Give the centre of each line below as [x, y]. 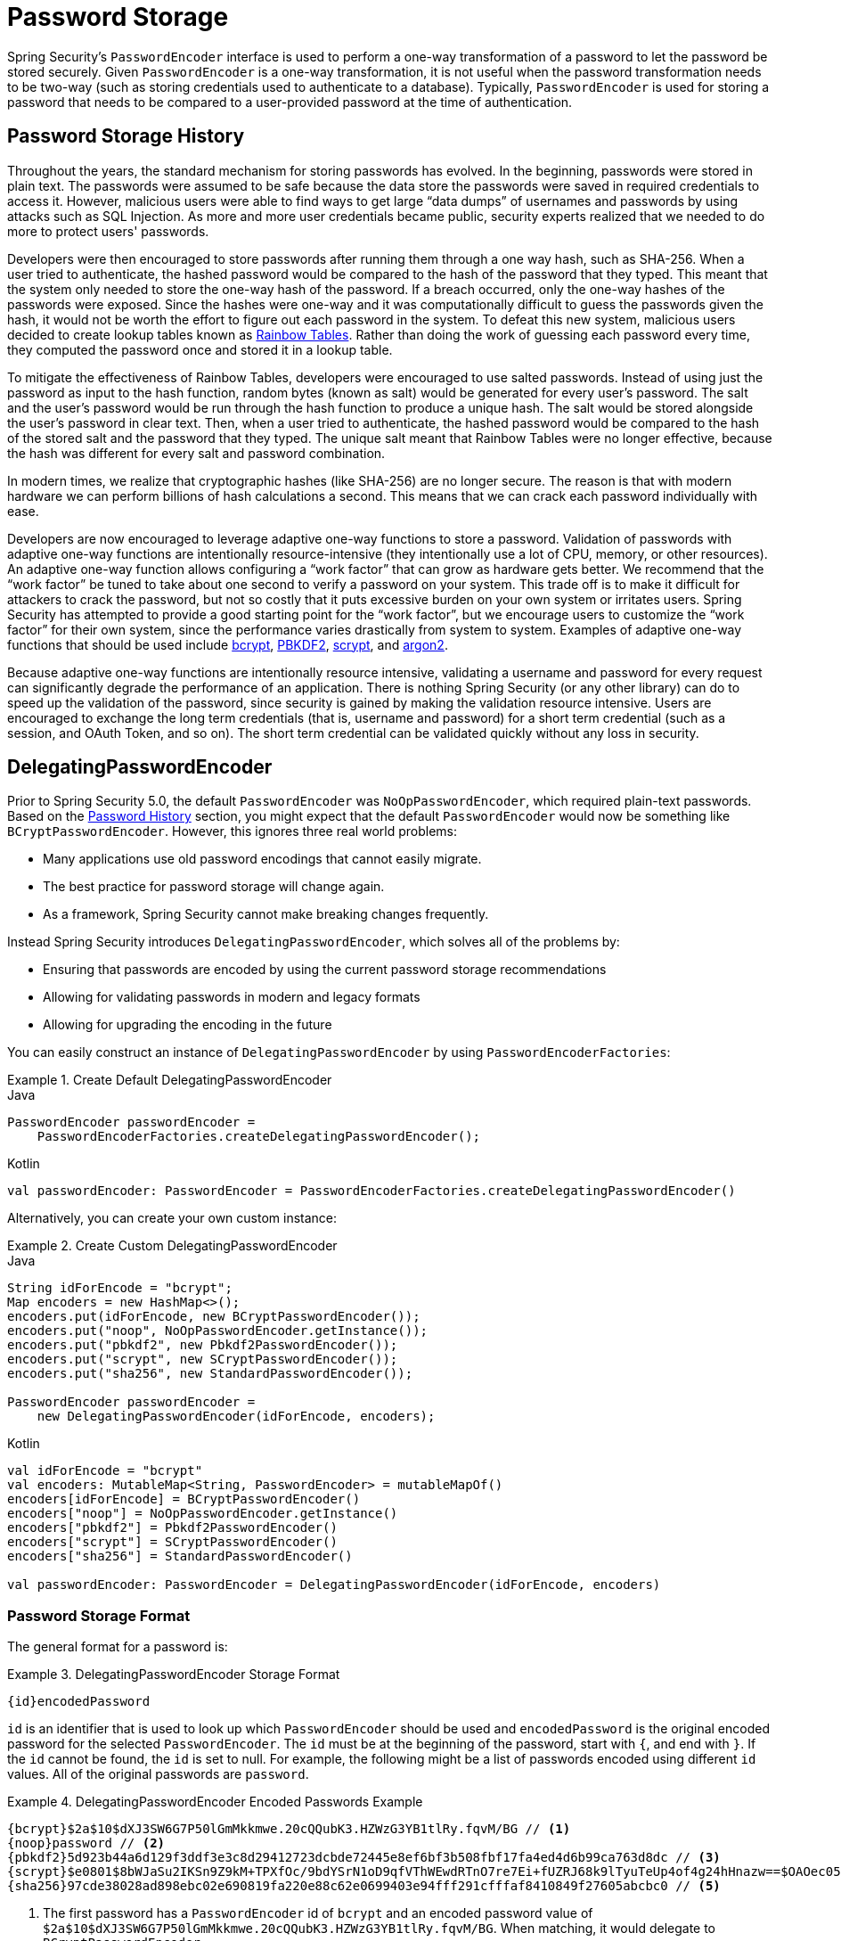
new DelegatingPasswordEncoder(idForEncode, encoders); [236, 1417]
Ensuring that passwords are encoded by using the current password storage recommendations [325, 970]
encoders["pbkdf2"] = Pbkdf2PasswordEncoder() [172, 1528]
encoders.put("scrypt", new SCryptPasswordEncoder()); [203, 1360]
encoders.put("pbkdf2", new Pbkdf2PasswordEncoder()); [203, 1345]
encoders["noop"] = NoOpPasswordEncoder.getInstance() [203, 1514]
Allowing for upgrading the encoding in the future [188, 1025]
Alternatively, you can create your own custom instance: [172, 1218]
